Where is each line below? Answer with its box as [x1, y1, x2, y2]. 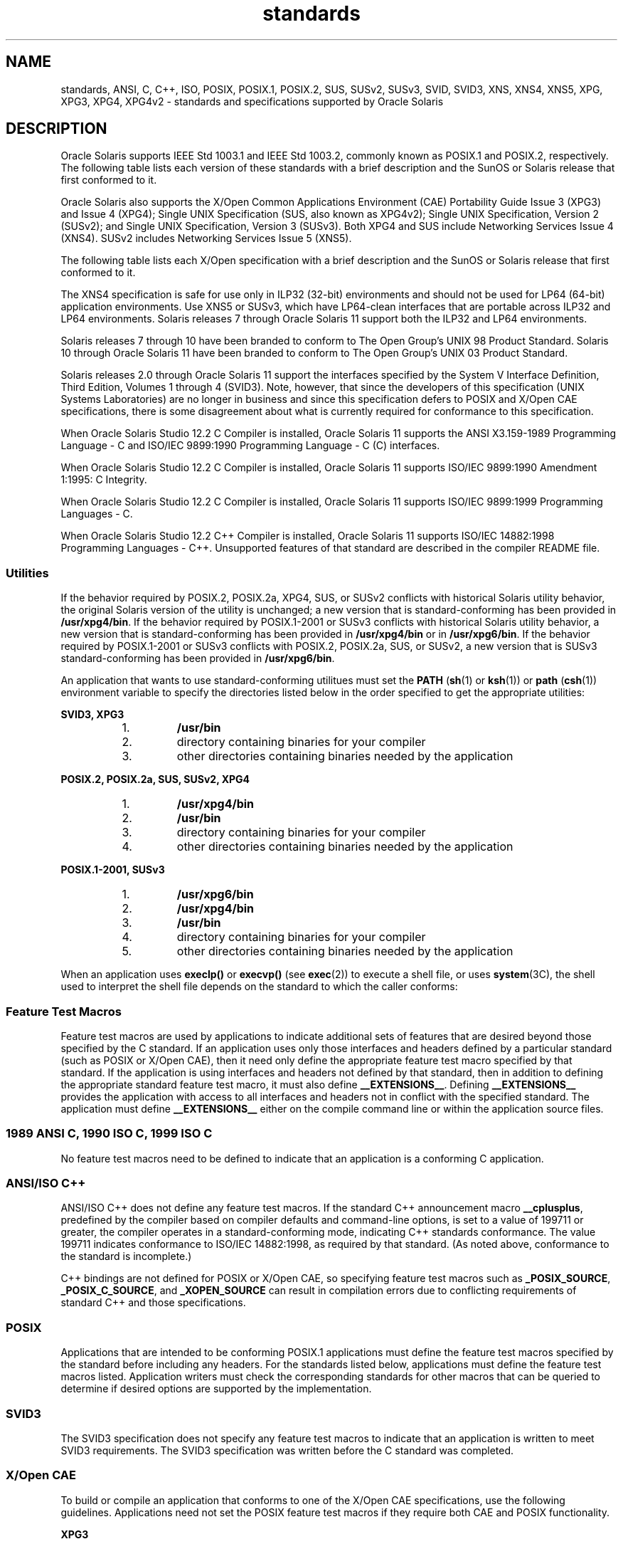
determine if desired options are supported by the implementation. [60, 1382, 372, 1395]
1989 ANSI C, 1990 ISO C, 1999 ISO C [6, 1126, 213, 1141]
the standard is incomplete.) [60, 1250, 192, 1263]
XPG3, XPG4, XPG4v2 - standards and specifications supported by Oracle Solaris [60, 95, 444, 107]
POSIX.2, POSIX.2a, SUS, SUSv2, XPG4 [60, 773, 250, 786]
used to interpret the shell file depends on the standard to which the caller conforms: [60, 980, 458, 993]
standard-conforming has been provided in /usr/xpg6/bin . [60, 652, 335, 665]
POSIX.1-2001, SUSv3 [60, 863, 165, 876]
